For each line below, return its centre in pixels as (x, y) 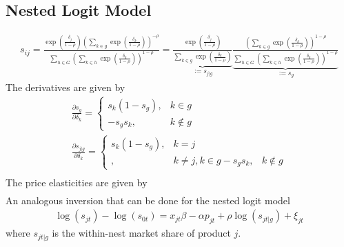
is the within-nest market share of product (141, 233)
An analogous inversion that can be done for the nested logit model (148, 200)
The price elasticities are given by (77, 182)
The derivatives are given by (65, 87)
